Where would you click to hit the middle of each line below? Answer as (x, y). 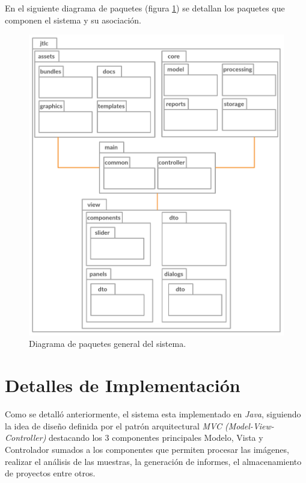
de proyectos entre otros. (50, 473)
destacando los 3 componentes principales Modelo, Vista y (156, 438)
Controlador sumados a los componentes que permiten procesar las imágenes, (147, 449)
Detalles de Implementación (123, 385)
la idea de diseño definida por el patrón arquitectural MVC (113, 425)
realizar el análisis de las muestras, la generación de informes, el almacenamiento (153, 461)
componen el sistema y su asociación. (73, 20)
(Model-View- (249, 425)
